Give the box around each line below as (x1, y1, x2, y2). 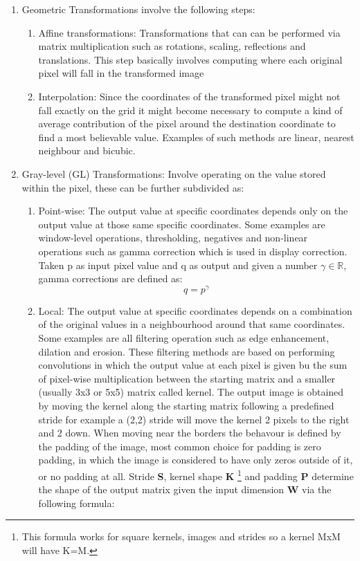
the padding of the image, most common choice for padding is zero (38, 439, 321, 453)
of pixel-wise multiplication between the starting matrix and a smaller (38, 371, 336, 385)
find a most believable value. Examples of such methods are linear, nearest (38, 129, 354, 144)
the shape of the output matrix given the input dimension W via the (38, 482, 332, 497)
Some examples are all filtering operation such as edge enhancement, (38, 330, 330, 344)
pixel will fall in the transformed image (38, 66, 204, 80)
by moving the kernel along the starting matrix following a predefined (38, 398, 334, 412)
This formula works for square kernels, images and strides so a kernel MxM (21, 529, 341, 544)
